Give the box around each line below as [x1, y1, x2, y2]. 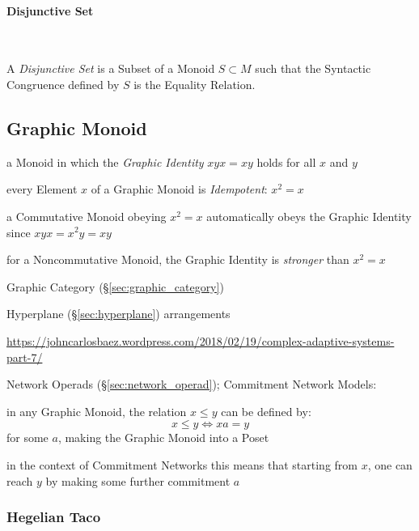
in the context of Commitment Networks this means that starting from [6, 456, 358, 473]
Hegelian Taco [6, 507, 101, 527]
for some [6, 429, 49, 446]
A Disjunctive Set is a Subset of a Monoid [6, 60, 215, 77]
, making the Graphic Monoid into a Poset [57, 429, 269, 446]
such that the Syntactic [255, 60, 371, 77]
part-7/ [6, 348, 43, 365]
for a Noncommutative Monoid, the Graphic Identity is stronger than [6, 251, 349, 268]
